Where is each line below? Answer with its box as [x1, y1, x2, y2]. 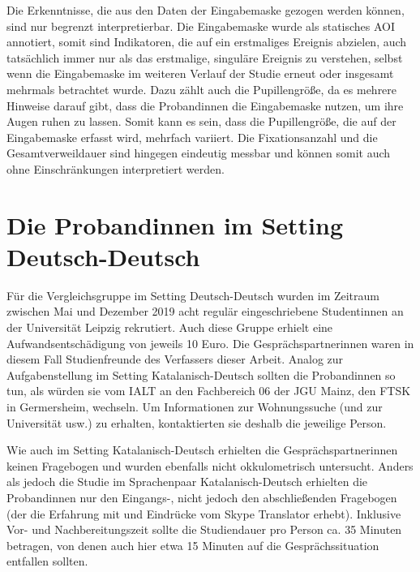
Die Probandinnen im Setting [6, 208, 343, 241]
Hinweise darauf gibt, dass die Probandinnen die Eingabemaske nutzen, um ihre [6, 97, 404, 114]
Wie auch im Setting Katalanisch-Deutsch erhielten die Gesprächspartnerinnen [6, 441, 398, 458]
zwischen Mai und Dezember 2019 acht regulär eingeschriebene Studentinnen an [6, 303, 404, 320]
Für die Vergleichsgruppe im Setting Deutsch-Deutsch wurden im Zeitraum [6, 286, 379, 303]
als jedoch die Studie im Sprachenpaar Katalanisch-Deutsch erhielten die [6, 473, 368, 490]
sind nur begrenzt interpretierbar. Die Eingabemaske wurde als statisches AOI [6, 17, 396, 34]
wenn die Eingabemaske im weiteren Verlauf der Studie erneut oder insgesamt [6, 65, 394, 82]
